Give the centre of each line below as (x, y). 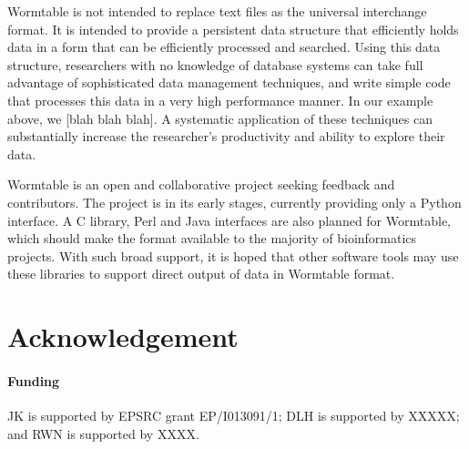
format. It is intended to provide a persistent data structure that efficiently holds (233, 29)
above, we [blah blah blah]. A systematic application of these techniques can (220, 118)
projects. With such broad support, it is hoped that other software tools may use (233, 255)
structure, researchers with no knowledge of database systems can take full (215, 64)
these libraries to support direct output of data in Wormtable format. (201, 274)
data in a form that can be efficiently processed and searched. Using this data (224, 47)
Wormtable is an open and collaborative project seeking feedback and (201, 184)
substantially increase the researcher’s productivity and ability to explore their (226, 136)
